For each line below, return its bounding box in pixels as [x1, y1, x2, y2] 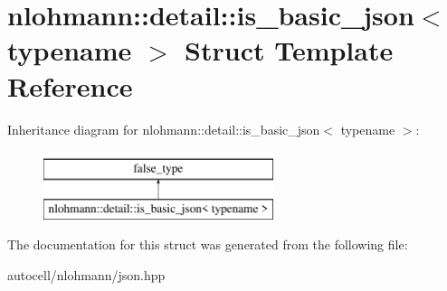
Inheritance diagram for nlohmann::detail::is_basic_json [7, 119, 320, 138]
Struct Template [185, 32, 394, 69]
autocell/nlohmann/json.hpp [7, 265, 166, 284]
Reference [7, 67, 133, 104]
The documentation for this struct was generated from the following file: [7, 235, 408, 254]
